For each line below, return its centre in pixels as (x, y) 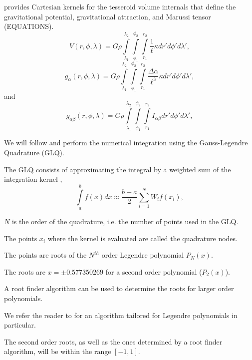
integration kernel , (33, 179)
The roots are (25, 271)
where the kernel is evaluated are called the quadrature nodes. (142, 238)
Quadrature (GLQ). (34, 153)
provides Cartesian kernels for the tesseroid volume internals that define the (120, 6)
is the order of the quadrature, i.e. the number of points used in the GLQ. (125, 221)
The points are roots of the (45, 255)
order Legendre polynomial (143, 255)
